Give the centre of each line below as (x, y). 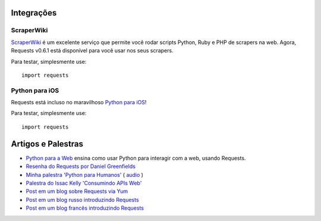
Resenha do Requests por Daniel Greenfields (81, 166)
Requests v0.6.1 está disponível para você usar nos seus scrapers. (92, 51)
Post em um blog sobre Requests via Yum (77, 191)
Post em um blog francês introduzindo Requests (85, 208)
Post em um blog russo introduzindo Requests (82, 200)
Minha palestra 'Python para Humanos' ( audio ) (85, 175)
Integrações (34, 13)
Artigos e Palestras (47, 144)
